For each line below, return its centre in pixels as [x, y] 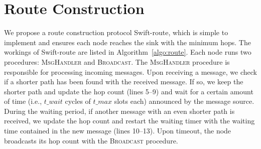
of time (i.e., [23, 101]
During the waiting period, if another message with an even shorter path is [119, 111]
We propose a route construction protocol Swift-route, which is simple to [116, 32]
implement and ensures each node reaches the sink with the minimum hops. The [127, 42]
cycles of [78, 101]
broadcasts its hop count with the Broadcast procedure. [91, 140]
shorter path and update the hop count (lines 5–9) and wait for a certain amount [129, 91]
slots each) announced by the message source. [184, 101]
